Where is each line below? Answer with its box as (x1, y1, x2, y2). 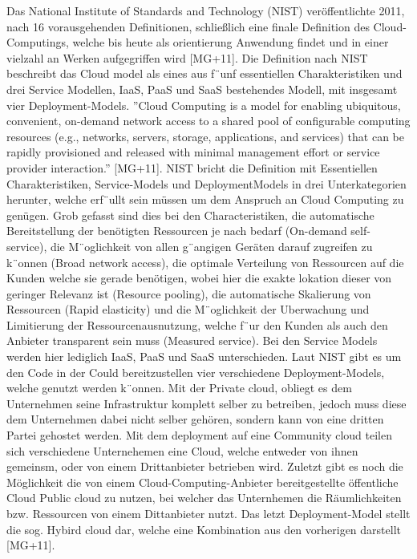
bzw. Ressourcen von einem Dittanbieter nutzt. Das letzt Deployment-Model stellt (6, 505, 411, 521)
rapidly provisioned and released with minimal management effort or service (6, 144, 380, 160)
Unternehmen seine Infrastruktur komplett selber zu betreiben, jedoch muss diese (6, 395, 407, 411)
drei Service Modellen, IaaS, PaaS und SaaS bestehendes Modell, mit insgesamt (6, 80, 398, 97)
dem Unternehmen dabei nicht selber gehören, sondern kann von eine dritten (6, 411, 384, 427)
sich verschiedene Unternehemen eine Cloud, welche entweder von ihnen (6, 442, 358, 459)
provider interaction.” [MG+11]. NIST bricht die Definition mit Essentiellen (6, 159, 378, 176)
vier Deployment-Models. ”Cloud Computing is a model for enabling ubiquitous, (6, 96, 401, 113)
